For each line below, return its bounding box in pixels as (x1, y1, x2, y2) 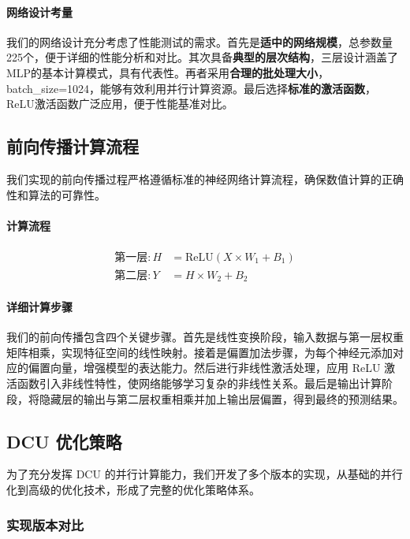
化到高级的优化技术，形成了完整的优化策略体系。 (6, 481, 260, 498)
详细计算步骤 (6, 299, 73, 315)
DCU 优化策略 (6, 429, 122, 453)
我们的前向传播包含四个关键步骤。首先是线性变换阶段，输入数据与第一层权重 (6, 329, 404, 345)
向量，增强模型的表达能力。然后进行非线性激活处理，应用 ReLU (50, 359, 381, 376)
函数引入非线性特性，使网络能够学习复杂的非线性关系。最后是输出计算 (17, 375, 382, 392)
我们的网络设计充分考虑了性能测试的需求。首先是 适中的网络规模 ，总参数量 (6, 33, 393, 50)
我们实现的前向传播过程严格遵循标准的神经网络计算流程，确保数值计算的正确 (6, 170, 404, 187)
